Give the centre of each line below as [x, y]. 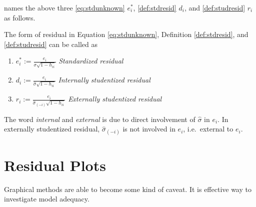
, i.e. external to [208, 129]
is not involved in [149, 129]
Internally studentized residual [104, 80]
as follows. [20, 17]
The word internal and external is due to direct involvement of [100, 119]
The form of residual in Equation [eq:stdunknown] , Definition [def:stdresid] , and [126, 34]
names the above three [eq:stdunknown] [64, 7]
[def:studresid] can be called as [51, 44]
